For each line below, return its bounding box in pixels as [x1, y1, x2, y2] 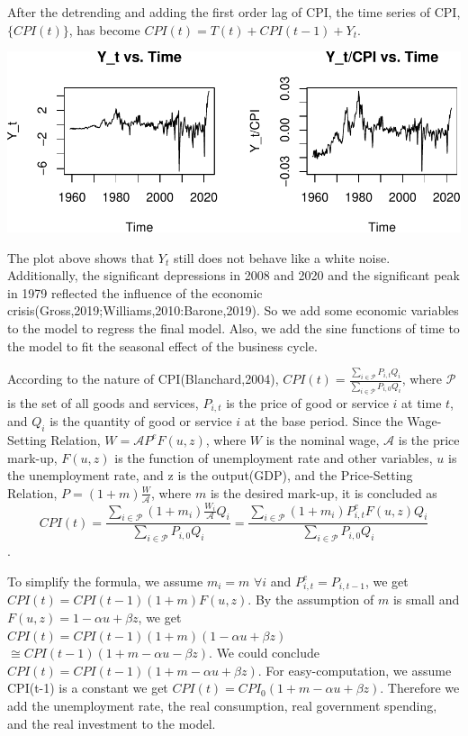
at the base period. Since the [244, 412, 403, 431]
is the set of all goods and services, [7, 393, 199, 412]
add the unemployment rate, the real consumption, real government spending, [7, 696, 437, 715]
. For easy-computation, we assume [257, 660, 452, 679]
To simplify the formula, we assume [7, 571, 203, 590]
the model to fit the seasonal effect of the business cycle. [7, 336, 318, 355]
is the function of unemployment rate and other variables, [114, 448, 433, 467]
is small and [392, 590, 460, 609]
